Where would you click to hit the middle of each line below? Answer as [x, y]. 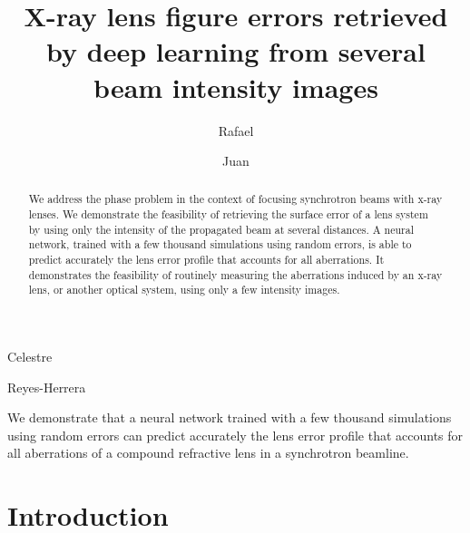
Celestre [30, 357]
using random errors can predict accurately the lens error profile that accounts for [235, 435]
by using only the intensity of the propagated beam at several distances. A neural [221, 229]
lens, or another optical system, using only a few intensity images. [184, 290]
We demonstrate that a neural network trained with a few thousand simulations [230, 417]
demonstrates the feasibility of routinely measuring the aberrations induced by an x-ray [235, 274]
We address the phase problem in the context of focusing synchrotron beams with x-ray [235, 199]
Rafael [236, 130]
